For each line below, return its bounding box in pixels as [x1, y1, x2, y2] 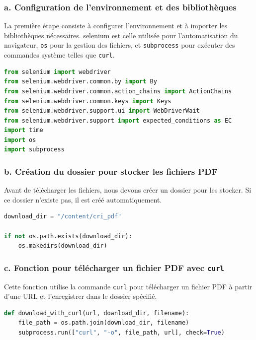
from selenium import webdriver [4, 68, 111, 75]
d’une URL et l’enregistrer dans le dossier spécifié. [4, 291, 157, 301]
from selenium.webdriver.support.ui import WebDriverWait [4, 107, 200, 115]
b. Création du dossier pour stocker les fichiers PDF [4, 165, 218, 177]
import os [4, 136, 36, 143]
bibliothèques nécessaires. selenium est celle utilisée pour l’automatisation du [4, 30, 238, 40]
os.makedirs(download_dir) [18, 242, 107, 250]
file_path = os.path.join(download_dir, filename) [18, 319, 189, 327]
